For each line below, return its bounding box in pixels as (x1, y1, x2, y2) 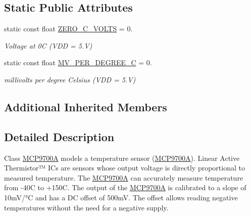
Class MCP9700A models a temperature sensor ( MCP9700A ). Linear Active (4, 152, 240, 163)
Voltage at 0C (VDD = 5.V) (4, 40, 92, 51)
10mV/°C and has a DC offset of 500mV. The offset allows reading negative (4, 192, 238, 202)
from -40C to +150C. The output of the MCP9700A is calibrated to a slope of (4, 182, 246, 193)
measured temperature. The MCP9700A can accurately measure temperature (4, 172, 243, 183)
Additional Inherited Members (4, 99, 167, 114)
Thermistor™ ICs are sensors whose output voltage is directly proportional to (4, 162, 245, 173)
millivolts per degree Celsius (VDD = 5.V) (4, 74, 136, 84)
